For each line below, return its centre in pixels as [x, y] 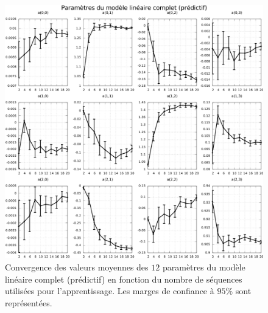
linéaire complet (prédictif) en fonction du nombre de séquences [124, 279]
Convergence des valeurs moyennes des [77, 267]
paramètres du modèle [204, 267]
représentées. [29, 302]
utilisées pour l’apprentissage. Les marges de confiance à [110, 291]
